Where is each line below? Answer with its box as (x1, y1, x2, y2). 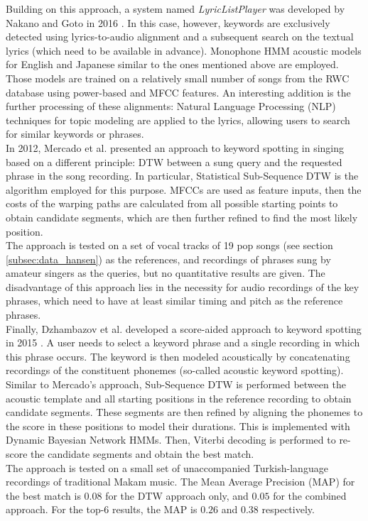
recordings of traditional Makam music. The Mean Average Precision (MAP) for (6, 474, 355, 489)
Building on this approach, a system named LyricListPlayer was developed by (6, 1, 345, 16)
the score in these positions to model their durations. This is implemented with (6, 418, 350, 433)
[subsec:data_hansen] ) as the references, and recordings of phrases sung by (6, 251, 331, 266)
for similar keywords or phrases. (6, 126, 144, 141)
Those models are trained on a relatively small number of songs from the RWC (6, 70, 350, 85)
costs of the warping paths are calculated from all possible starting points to (6, 196, 338, 211)
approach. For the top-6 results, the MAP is (6, 502, 197, 517)
